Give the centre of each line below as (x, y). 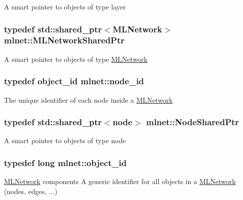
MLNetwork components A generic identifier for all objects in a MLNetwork (120, 181)
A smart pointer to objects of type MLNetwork (76, 59)
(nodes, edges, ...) (31, 191)
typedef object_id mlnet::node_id (74, 81)
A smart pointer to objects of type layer (65, 6)
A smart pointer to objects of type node (65, 140)
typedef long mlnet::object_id (65, 162)
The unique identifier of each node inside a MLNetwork (88, 100)
